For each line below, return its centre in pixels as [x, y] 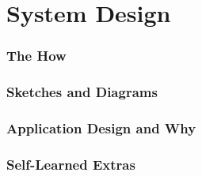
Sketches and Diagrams [82, 92]
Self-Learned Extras [71, 164]
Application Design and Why [101, 127]
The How [36, 56]
